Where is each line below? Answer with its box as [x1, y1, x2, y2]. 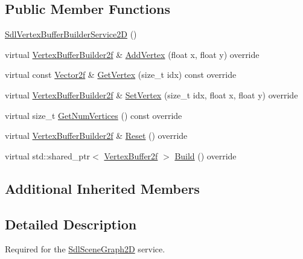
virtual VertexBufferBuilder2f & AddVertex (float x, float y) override [5, 48, 260, 60]
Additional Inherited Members [5, 179, 200, 197]
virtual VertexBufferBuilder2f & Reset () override [5, 129, 188, 142]
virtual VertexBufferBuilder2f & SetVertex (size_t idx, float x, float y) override [5, 88, 298, 101]
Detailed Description [5, 214, 137, 233]
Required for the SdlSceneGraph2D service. [5, 243, 165, 255]
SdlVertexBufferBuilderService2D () [5, 28, 137, 40]
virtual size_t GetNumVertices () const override [5, 109, 182, 121]
